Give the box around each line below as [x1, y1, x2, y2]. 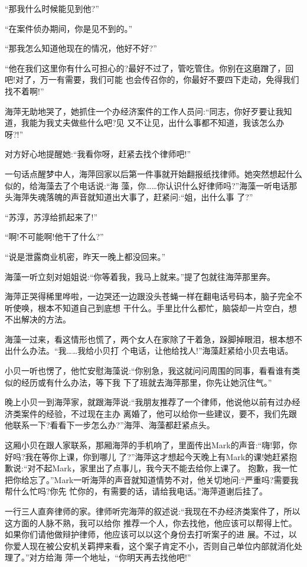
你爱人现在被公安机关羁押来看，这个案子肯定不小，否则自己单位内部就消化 [5, 539, 294, 552]
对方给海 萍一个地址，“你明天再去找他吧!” [29, 551, 191, 563]
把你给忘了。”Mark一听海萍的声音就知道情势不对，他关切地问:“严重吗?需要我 [5, 473, 299, 485]
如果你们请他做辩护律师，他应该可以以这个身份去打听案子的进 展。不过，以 [5, 528, 297, 540]
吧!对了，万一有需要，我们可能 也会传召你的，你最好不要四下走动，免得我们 [5, 73, 299, 86]
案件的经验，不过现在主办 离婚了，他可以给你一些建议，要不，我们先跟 [21, 407, 297, 419]
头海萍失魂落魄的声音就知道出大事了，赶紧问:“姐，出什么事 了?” [5, 191, 253, 203]
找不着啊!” [5, 84, 44, 97]
